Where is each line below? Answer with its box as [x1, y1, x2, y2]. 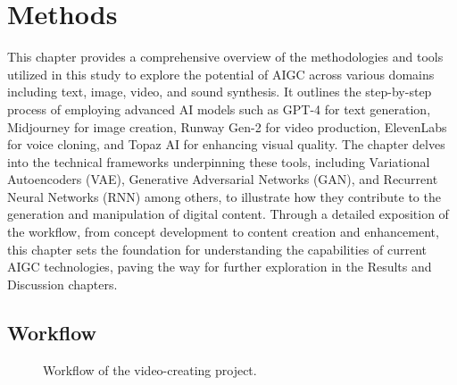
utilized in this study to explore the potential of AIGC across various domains [7, 64, 435, 83]
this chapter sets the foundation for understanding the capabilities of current [7, 239, 428, 258]
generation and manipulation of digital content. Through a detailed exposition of [7, 205, 449, 223]
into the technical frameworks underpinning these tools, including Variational [7, 152, 430, 171]
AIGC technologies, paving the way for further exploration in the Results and [7, 257, 432, 276]
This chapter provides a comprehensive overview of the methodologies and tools [7, 47, 444, 66]
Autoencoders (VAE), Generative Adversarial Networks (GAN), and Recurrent [7, 170, 438, 188]
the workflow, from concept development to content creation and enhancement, [7, 222, 439, 241]
